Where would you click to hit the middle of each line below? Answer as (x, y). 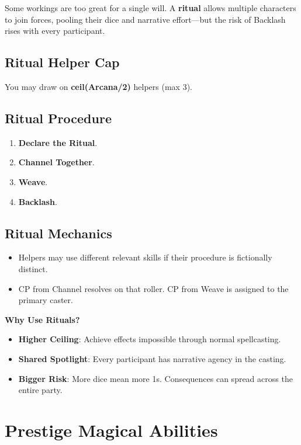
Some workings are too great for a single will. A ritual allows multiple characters (150, 8)
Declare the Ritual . (58, 142)
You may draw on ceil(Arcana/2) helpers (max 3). (98, 86)
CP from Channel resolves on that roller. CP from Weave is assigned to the (153, 288)
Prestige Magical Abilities (111, 430)
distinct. (33, 268)
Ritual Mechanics (58, 233)
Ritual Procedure (58, 118)
